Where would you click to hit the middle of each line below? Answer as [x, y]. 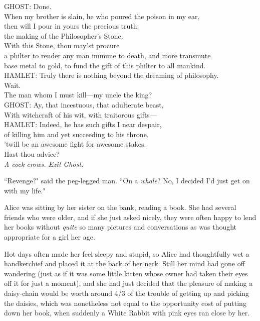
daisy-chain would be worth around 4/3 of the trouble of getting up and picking [127, 293]
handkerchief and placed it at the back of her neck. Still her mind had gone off [124, 263]
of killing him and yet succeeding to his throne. [76, 134]
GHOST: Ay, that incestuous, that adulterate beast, [84, 104]
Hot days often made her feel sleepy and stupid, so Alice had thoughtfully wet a [127, 253]
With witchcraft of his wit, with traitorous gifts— [80, 114]
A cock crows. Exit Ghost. [44, 164]
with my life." [25, 190]
